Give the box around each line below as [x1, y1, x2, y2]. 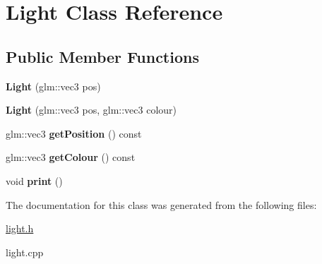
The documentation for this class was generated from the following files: [6, 197, 317, 212]
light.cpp [6, 244, 44, 259]
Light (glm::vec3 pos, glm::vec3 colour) [6, 102, 177, 117]
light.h [6, 221, 34, 236]
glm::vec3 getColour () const [6, 150, 136, 164]
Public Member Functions [6, 45, 199, 67]
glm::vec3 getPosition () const [6, 126, 142, 140]
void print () [6, 173, 63, 188]
